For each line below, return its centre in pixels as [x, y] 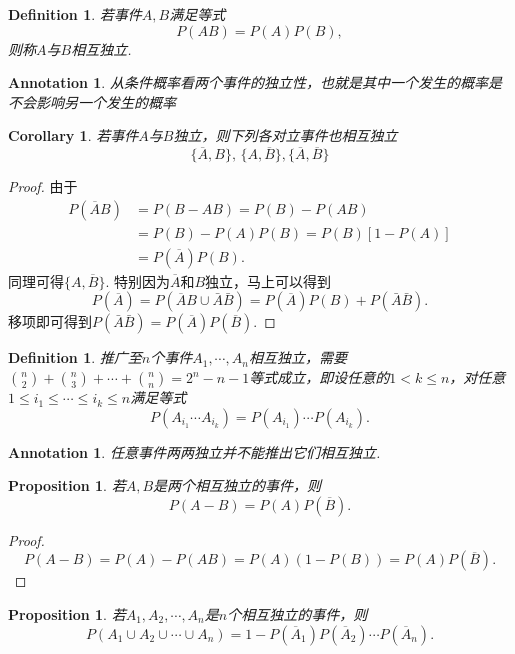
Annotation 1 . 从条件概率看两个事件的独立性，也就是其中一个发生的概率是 [255, 82]
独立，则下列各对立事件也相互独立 [285, 135]
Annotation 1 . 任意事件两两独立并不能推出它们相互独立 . [194, 451]
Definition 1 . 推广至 [75, 357]
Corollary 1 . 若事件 [73, 135]
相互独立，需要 [297, 357]
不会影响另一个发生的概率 [92, 101]
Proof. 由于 [43, 186]
